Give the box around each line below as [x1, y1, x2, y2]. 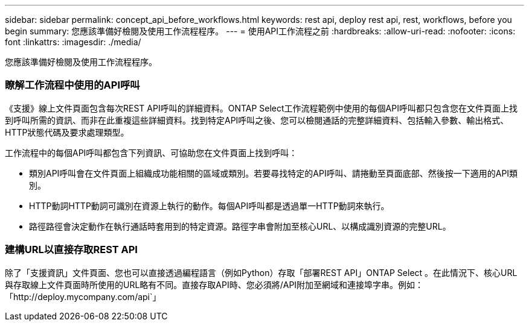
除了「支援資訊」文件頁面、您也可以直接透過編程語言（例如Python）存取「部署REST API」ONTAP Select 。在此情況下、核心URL [5, 267, 518, 278]
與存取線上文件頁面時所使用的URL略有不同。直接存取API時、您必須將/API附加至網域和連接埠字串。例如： [5, 279, 424, 290]
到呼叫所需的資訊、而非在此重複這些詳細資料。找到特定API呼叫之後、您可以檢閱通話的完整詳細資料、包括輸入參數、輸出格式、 [5, 114, 509, 125]
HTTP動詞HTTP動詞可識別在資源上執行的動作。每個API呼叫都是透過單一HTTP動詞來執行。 [29, 200, 390, 211]
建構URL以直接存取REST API [5, 243, 138, 256]
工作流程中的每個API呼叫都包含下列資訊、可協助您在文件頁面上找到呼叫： [5, 147, 298, 158]
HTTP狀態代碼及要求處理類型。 [5, 127, 129, 137]
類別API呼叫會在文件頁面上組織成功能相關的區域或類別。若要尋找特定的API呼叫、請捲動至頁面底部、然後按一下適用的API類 [29, 168, 518, 178]
